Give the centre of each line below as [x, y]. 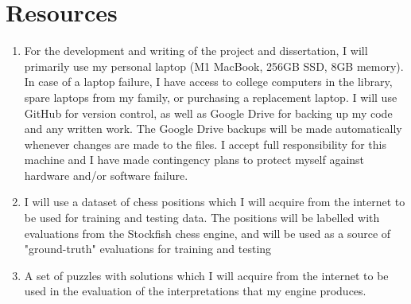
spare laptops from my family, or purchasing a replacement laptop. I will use [211, 97]
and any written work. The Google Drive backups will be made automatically [213, 129]
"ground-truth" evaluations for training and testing [148, 249]
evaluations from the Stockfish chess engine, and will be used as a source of [207, 233]
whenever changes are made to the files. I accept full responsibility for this [205, 144]
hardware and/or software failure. [106, 175]
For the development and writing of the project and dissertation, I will [196, 51]
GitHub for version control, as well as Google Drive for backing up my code [208, 113]
